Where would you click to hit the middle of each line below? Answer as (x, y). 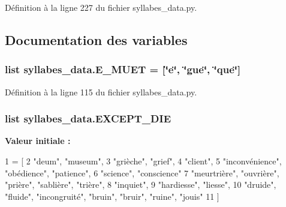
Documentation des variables (96, 39)
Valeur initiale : (38, 141)
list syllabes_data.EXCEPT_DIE (88, 118)
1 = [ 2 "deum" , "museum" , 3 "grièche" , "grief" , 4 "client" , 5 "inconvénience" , (143, 161)
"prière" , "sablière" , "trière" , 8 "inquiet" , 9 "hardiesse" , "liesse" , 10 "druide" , (141, 184)
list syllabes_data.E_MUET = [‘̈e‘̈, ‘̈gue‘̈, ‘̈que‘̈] (123, 69)
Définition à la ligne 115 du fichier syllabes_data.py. (101, 91)
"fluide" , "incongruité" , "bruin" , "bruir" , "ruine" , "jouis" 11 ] (112, 196)
